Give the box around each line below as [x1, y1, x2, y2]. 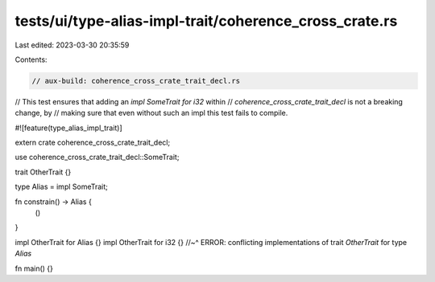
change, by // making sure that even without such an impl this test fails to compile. [14, 108, 288, 118]
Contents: [14, 55, 48, 64]
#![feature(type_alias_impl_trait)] [14, 123, 122, 133]
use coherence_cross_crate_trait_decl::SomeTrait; [14, 153, 180, 162]
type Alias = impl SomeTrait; [14, 182, 109, 192]
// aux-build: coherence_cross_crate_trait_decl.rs [31, 76, 241, 85]
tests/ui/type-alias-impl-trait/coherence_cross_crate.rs [14, 12, 398, 30]
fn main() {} [14, 264, 54, 273]
